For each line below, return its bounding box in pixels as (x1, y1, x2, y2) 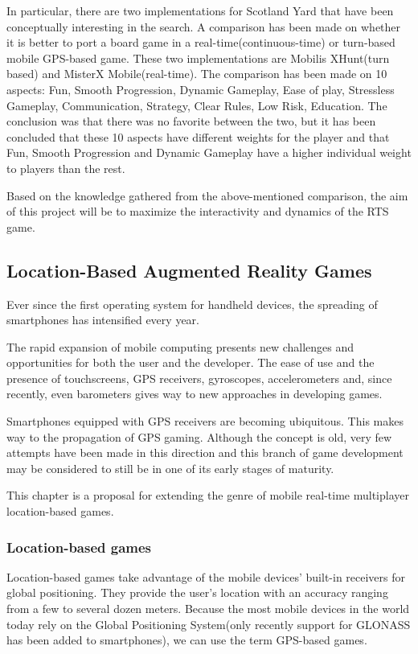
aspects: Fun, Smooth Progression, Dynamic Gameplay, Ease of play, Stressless (6, 80, 395, 97)
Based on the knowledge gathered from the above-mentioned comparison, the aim (6, 187, 408, 204)
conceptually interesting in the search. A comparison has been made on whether (6, 18, 401, 35)
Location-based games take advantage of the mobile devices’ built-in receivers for (6, 568, 406, 585)
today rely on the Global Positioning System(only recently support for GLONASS (6, 615, 411, 632)
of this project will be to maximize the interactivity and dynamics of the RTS (6, 203, 389, 220)
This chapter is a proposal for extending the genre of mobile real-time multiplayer (6, 487, 409, 504)
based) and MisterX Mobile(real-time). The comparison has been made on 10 (6, 65, 387, 82)
